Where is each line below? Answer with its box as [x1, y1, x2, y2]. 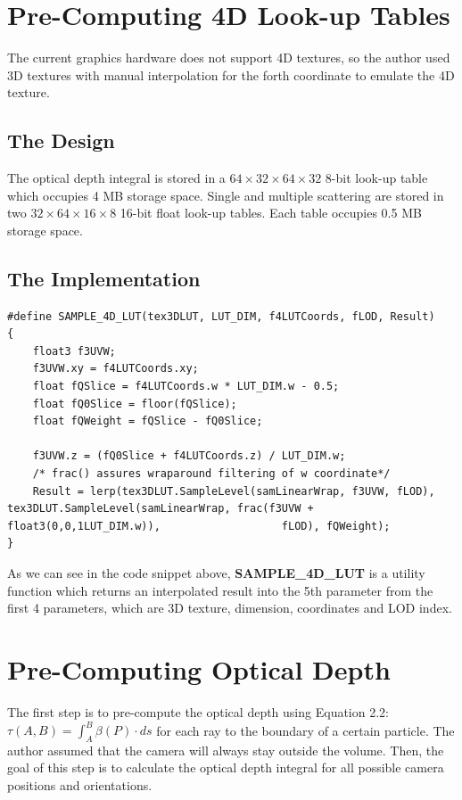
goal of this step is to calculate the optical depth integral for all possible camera [7, 758, 444, 777]
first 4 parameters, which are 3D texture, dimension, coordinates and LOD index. [7, 598, 452, 617]
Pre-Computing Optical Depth [7, 650, 391, 687]
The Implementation [7, 264, 201, 292]
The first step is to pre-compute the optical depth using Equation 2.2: [7, 702, 389, 721]
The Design [7, 127, 115, 154]
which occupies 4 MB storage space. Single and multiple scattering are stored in [7, 186, 444, 204]
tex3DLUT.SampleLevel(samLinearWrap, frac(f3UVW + [7, 502, 314, 515]
